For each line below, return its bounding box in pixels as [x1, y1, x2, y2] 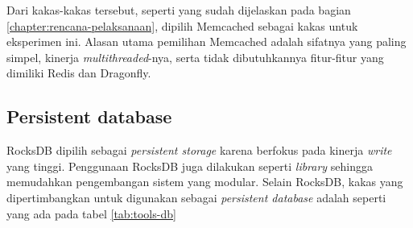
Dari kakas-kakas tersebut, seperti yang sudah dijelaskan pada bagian [6, 2, 351, 18]
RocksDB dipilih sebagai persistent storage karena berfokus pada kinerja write [6, 142, 392, 159]
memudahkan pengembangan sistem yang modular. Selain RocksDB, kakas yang [6, 173, 403, 190]
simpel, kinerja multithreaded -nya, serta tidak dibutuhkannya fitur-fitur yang [6, 48, 384, 65]
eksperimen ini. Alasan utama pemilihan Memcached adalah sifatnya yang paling [6, 33, 407, 50]
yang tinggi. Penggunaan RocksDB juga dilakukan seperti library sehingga [6, 157, 374, 174]
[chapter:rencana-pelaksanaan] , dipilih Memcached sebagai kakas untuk [6, 17, 358, 34]
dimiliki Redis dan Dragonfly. [6, 64, 151, 81]
